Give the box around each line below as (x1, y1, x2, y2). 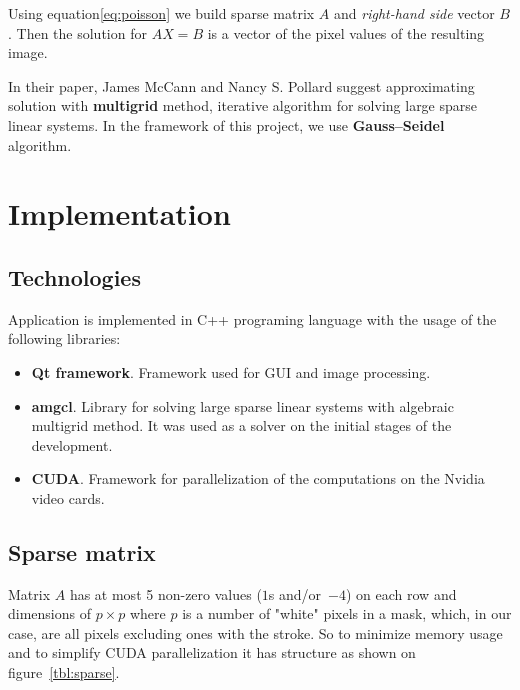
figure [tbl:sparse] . (8, 662, 120, 683)
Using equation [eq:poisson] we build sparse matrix (8, 3, 315, 23)
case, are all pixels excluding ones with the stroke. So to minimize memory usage (8, 622, 503, 643)
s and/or (268, 583, 322, 604)
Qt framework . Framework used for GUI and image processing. (31, 361, 431, 382)
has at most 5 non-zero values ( (69, 583, 262, 604)
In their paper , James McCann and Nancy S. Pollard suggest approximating (8, 75, 475, 96)
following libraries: (8, 328, 121, 349)
